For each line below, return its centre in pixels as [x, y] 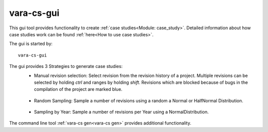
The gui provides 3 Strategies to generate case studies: [66, 66]
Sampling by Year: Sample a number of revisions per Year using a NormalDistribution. [121, 112]
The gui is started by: [31, 44]
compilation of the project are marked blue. [78, 89]
